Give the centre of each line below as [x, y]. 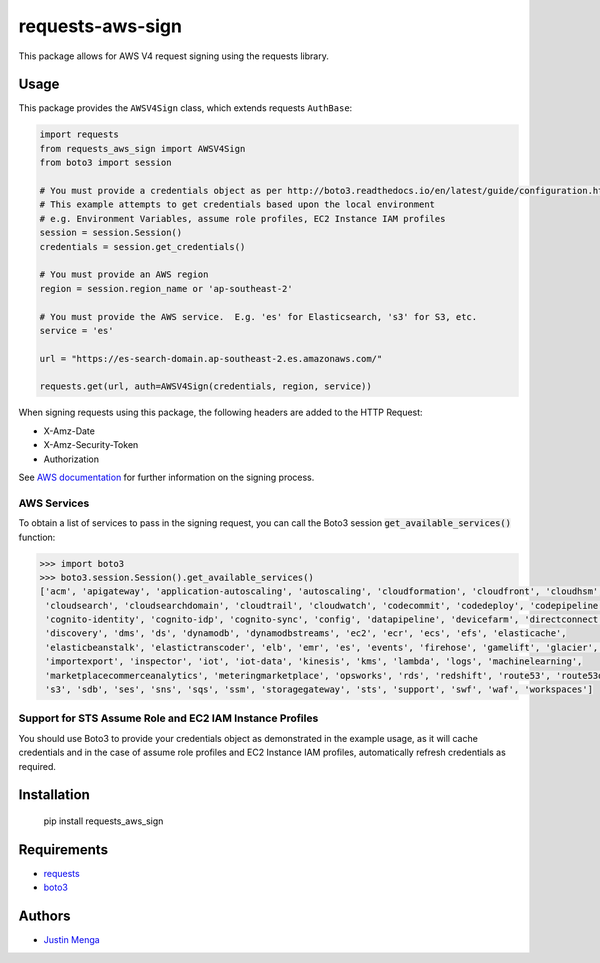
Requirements [63, 849]
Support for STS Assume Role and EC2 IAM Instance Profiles [168, 718]
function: [37, 537]
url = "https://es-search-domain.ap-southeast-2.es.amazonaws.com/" [211, 358]
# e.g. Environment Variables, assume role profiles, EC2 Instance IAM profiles [242, 218]
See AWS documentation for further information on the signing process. [166, 477]
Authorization [71, 459]
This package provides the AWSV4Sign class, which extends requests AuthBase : [185, 108]
